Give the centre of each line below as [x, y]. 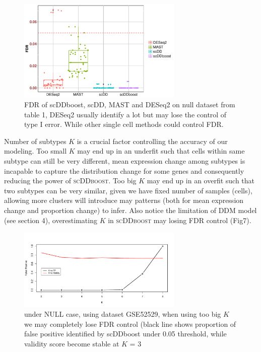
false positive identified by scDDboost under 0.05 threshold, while [125, 334]
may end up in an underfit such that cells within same [161, 151]
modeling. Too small [36, 151]
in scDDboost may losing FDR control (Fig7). [180, 220]
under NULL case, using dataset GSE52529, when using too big [123, 314]
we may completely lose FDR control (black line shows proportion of [130, 324]
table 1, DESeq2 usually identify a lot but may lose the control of [125, 114]
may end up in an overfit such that [201, 181]
